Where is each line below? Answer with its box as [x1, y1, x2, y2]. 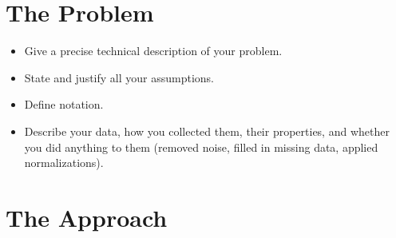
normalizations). [24, 154, 104, 171]
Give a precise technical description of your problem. [24, 42, 283, 59]
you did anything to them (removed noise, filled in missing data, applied [24, 138, 378, 155]
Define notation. [24, 96, 104, 113]
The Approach [6, 200, 168, 233]
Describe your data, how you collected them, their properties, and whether [24, 122, 390, 139]
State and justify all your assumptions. [24, 69, 215, 85]
